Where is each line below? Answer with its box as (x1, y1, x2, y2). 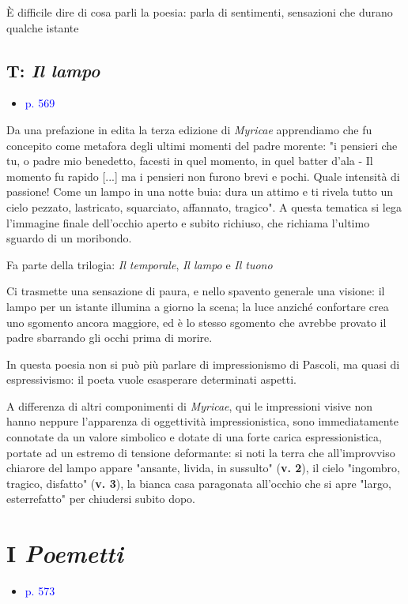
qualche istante (6, 19, 79, 36)
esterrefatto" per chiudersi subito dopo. (6, 490, 195, 507)
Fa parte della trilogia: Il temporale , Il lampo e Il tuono (6, 256, 273, 272)
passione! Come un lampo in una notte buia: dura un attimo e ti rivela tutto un (6, 183, 394, 200)
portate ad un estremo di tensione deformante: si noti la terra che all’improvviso (6, 444, 395, 460)
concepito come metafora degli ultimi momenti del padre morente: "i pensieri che (6, 137, 398, 153)
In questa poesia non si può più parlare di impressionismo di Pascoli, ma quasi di (6, 355, 400, 372)
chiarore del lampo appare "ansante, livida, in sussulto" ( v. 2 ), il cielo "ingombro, (6, 460, 400, 476)
